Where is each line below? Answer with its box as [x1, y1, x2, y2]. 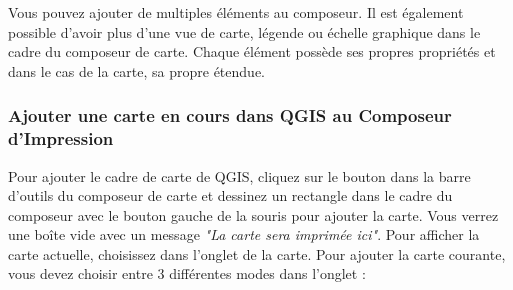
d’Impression [8, 126, 114, 151]
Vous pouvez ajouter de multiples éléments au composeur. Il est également [8, 2, 464, 22]
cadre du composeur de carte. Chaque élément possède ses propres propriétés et [8, 41, 496, 62]
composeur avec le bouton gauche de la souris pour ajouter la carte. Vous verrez [8, 204, 499, 225]
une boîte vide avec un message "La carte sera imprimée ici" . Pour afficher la [8, 224, 480, 245]
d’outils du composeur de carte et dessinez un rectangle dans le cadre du [8, 185, 453, 206]
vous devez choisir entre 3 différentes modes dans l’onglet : [8, 263, 366, 284]
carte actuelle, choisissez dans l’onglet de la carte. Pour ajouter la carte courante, [8, 243, 506, 264]
